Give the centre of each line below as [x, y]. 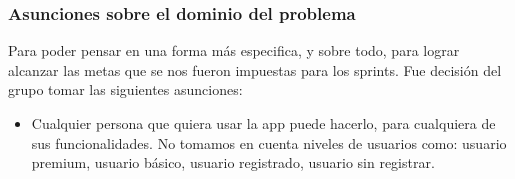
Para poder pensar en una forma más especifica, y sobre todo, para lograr [234, 50]
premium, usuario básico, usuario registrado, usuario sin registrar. [233, 162]
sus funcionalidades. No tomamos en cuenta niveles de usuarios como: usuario [269, 142]
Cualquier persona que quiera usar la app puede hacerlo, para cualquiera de [263, 123]
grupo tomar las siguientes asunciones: [125, 89]
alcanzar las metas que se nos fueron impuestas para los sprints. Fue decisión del [255, 69]
